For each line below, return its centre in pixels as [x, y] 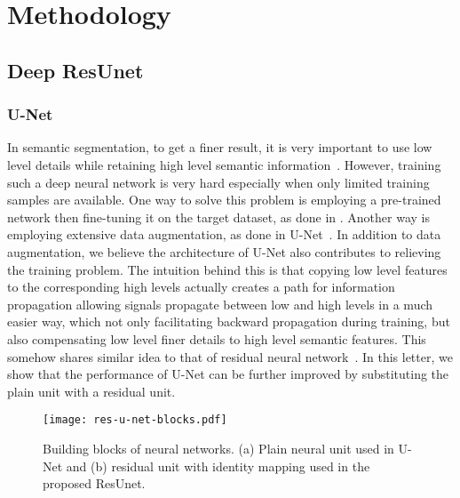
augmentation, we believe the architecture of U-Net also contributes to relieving [224, 251]
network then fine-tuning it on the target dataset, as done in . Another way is [218, 217]
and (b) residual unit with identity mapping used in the [218, 466]
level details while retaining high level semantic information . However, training [224, 164]
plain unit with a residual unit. [91, 391]
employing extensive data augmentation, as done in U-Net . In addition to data [224, 234]
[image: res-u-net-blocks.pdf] [135, 420]
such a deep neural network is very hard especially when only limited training [218, 182]
